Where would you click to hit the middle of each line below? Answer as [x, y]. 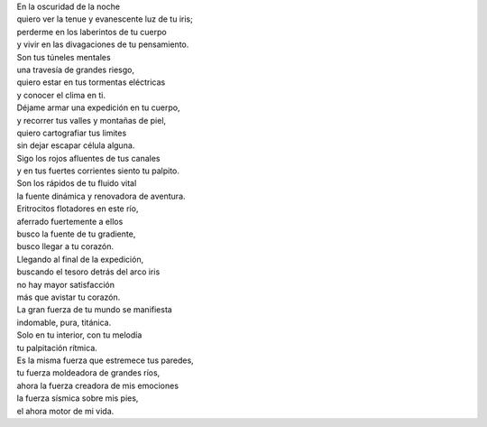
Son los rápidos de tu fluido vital [77, 183]
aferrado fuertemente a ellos [70, 221]
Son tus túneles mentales [64, 57]
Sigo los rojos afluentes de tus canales [88, 158]
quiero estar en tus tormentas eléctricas [91, 82]
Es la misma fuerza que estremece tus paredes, [105, 360]
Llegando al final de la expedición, [80, 259]
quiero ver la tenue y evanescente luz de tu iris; [105, 19]
